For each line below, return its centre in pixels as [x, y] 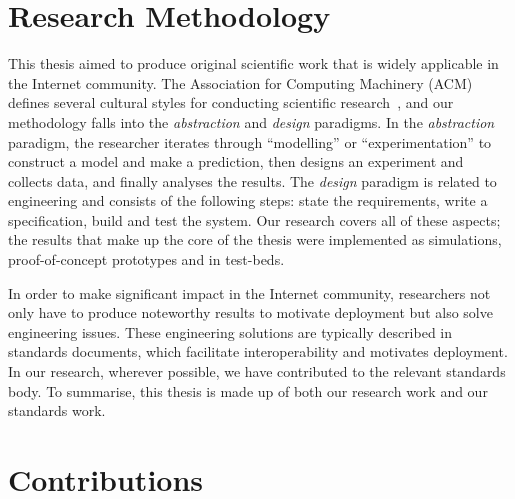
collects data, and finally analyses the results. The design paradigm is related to [252, 180]
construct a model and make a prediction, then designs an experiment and [236, 161]
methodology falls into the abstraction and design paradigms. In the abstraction [251, 121]
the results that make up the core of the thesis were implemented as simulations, [255, 239]
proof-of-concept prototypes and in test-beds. [146, 259]
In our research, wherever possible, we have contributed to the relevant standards [257, 371]
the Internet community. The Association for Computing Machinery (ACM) [240, 82]
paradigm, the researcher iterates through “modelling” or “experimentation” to [250, 141]
